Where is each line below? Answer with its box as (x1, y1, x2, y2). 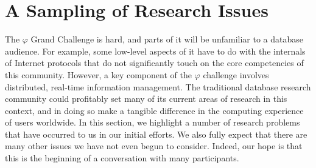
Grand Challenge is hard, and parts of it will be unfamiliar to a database (30, 33, 303, 45)
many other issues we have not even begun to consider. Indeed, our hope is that (5, 139, 303, 152)
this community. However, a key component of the (5, 68, 192, 81)
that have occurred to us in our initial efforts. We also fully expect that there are (5, 127, 307, 140)
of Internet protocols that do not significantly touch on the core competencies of (5, 56, 304, 69)
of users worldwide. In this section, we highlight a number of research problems (5, 116, 300, 129)
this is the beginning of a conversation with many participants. (5, 152, 239, 164)
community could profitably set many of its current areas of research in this (5, 92, 287, 105)
